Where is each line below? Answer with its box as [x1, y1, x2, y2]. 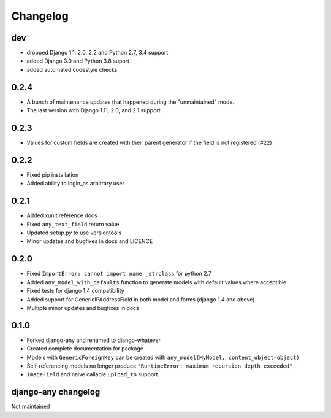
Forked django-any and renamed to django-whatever [26, 336, 161, 344]
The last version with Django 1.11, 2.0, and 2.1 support [26, 107, 161, 114]
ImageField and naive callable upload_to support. [26, 371, 159, 378]
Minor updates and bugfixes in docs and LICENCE [26, 238, 153, 245]
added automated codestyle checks [26, 66, 118, 73]
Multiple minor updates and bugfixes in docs [26, 304, 139, 311]
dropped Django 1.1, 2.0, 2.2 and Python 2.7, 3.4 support [26, 49, 169, 56]
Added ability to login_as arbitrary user [26, 180, 125, 187]
